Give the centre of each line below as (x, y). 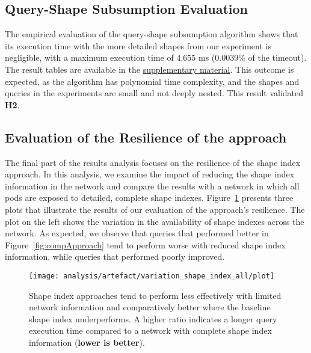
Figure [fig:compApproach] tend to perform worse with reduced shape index (145, 244)
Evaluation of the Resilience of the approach (146, 137)
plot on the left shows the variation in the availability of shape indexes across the (155, 221)
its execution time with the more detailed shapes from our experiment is (138, 45)
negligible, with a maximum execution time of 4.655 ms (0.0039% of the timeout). (156, 57)
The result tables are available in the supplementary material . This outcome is (149, 69)
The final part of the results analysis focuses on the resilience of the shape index (153, 162)
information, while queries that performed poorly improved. (115, 256)
